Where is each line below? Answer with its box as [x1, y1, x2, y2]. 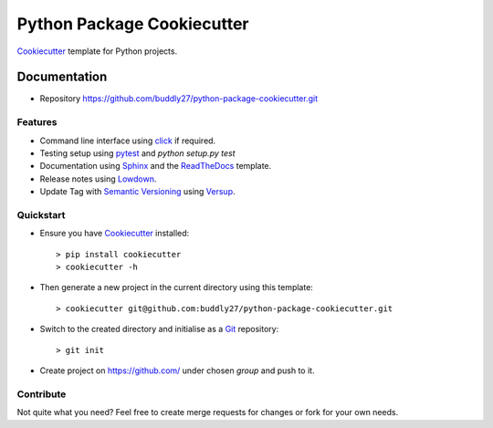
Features [16, 116, 58, 129]
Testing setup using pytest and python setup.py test [39, 147, 236, 159]
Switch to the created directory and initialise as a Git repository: [39, 324, 279, 335]
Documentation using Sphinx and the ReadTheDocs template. [39, 161, 272, 172]
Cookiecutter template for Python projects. [16, 46, 178, 57]
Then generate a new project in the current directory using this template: [39, 282, 314, 293]
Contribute [16, 388, 67, 401]
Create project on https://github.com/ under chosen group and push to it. [39, 365, 315, 376]
